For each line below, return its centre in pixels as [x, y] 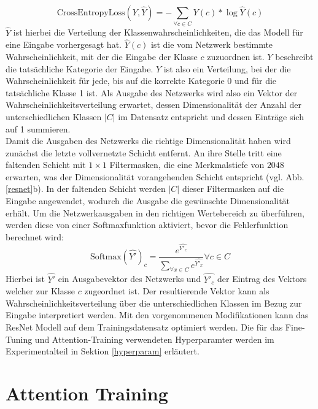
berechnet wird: [35, 236]
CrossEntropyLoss [91, 13]
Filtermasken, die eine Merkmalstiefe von [187, 165]
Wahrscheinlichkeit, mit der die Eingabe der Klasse [102, 56]
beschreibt [294, 56]
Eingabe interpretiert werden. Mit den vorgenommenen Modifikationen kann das [157, 315]
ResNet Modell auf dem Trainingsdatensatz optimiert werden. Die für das [144, 327]
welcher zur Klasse [40, 291]
